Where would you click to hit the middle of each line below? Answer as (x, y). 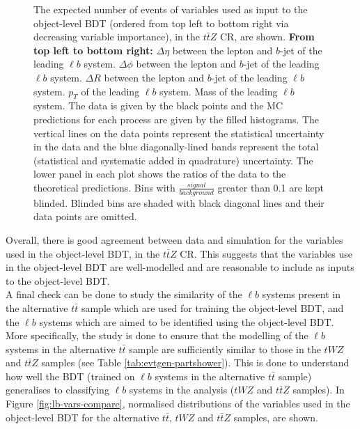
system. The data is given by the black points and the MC (158, 106)
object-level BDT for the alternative (83, 417)
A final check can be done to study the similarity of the (124, 294)
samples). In (319, 390)
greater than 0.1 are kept (271, 187)
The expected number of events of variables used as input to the (171, 9)
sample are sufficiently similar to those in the (225, 349)
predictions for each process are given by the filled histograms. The (177, 119)
